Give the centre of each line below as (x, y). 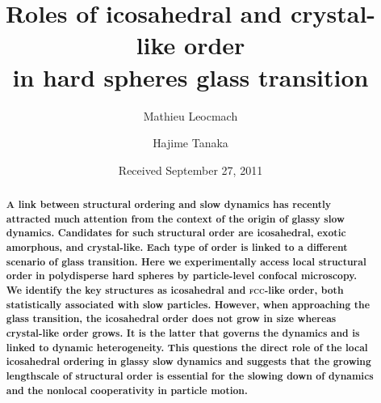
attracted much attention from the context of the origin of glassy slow (175, 218)
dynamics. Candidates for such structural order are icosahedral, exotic (176, 233)
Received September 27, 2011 (190, 170)
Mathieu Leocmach (190, 115)
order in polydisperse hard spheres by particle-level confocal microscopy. (182, 276)
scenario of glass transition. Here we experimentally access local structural (186, 261)
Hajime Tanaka (190, 143)
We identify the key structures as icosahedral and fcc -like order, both (175, 291)
